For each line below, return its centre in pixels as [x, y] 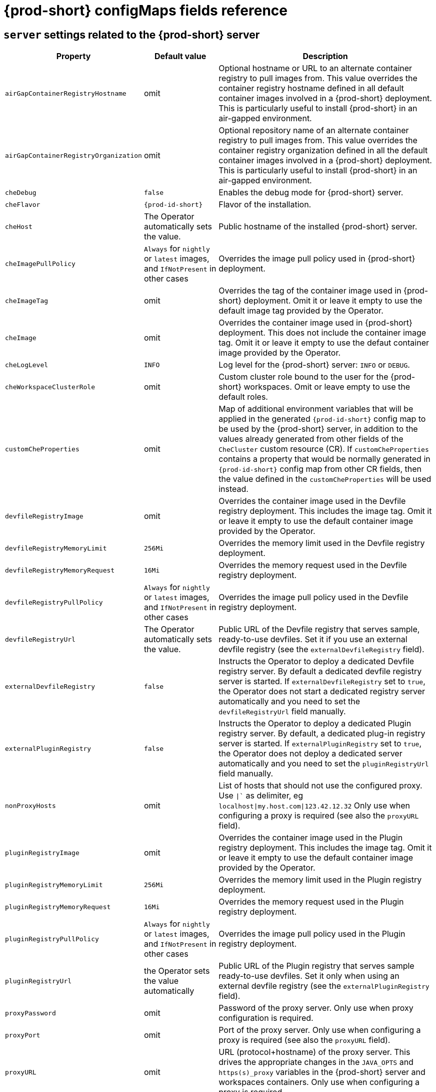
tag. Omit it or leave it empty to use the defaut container [324, 343]
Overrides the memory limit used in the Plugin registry [320, 880]
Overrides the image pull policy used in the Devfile [313, 597]
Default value [180, 56]
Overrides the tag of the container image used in [310, 291]
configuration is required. [266, 1018]
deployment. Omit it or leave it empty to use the [333, 301]
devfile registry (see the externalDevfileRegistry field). [321, 649]
